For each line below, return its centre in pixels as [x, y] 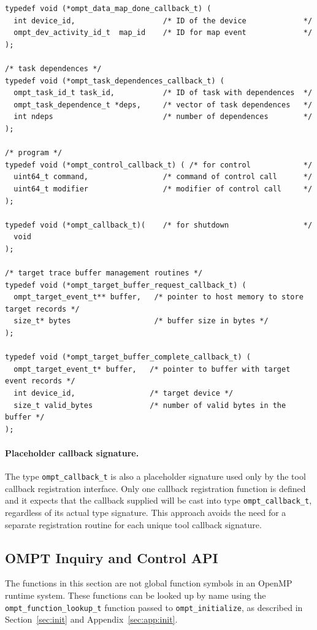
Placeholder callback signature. [72, 452]
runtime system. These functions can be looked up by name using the [136, 595]
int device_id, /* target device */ [124, 393]
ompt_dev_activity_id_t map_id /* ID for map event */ [163, 33]
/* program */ [34, 153]
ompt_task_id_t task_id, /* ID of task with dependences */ [163, 93]
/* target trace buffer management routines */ [104, 273]
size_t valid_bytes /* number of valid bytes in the [150, 405]
